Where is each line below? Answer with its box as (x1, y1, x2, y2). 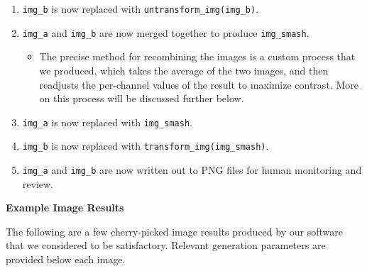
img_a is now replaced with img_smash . (22, 114, 192, 129)
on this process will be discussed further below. (39, 91, 244, 106)
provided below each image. (6, 252, 126, 267)
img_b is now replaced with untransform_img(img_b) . (22, 1, 259, 16)
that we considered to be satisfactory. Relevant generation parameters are (6, 238, 326, 253)
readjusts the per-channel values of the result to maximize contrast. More (39, 77, 358, 92)
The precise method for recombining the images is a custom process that (39, 49, 356, 64)
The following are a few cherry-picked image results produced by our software (6, 223, 343, 238)
